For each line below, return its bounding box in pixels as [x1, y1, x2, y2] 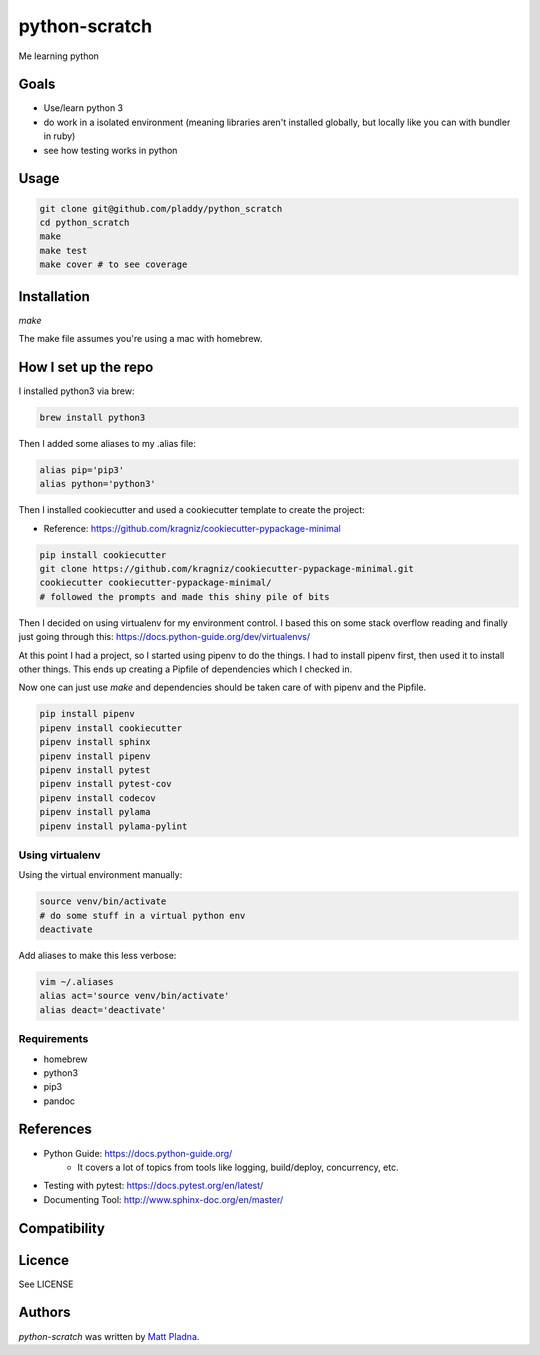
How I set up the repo [18, 358, 154, 375]
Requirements [18, 1032, 89, 1046]
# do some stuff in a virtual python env [39, 910, 246, 921]
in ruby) [43, 130, 76, 142]
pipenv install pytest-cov [39, 778, 172, 790]
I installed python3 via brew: [18, 385, 135, 397]
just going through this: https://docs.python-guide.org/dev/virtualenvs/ [18, 631, 311, 643]
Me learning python [18, 50, 100, 62]
